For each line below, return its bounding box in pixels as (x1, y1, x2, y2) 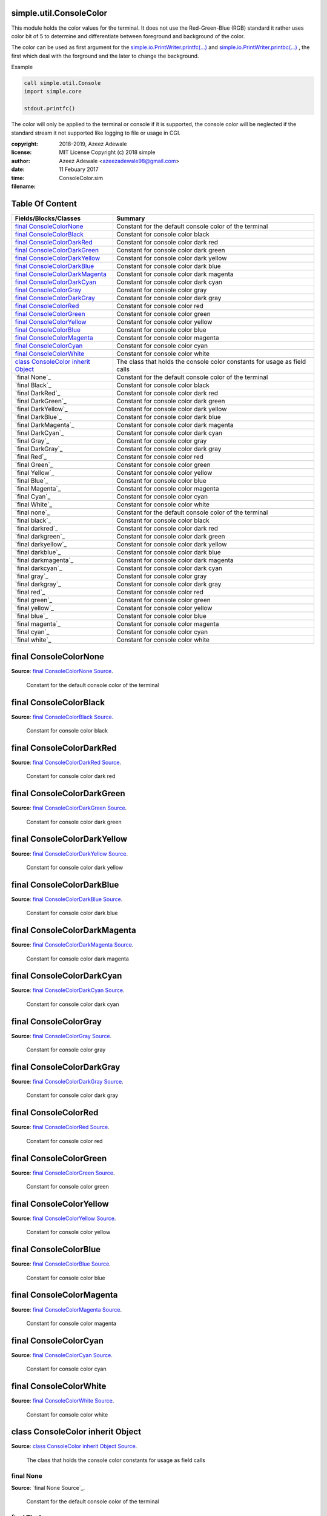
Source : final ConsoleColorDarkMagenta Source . (11, 941, 134, 948)
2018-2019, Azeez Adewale (59, 140, 127, 147)
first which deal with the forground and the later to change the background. (11, 52, 199, 59)
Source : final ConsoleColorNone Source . (11, 668, 113, 675)
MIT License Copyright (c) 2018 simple (59, 149, 156, 156)
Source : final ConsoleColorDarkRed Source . (11, 759, 122, 766)
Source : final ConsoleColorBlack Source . (11, 713, 114, 720)
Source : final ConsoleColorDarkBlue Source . (11, 895, 123, 903)
